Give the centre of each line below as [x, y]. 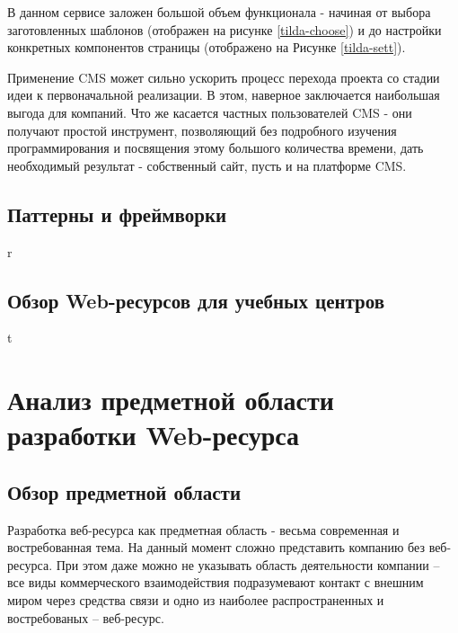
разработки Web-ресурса [154, 435]
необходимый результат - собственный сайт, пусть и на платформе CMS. [207, 165]
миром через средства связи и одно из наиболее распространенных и [196, 600]
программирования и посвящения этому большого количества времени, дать [216, 148]
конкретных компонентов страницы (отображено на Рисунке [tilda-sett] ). [207, 47]
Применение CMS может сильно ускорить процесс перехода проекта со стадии [224, 77]
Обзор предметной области [124, 491]
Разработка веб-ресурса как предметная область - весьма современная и [203, 529]
